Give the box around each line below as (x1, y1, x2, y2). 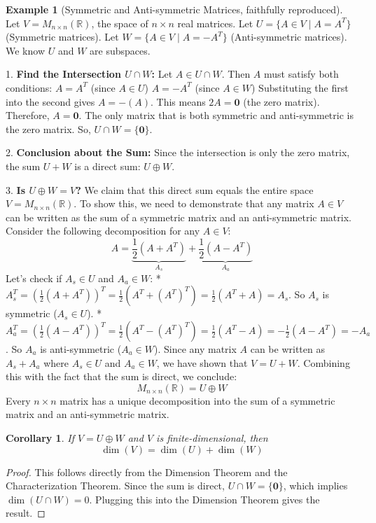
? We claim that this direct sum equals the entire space (76, 182, 314, 197)
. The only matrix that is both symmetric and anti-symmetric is (78, 108, 354, 123)
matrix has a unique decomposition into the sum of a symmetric (60, 393, 335, 407)
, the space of (91, 15, 148, 30)
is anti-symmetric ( (40, 342, 122, 356)
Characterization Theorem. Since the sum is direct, (6, 478, 225, 493)
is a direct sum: (74, 158, 141, 173)
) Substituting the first (251, 80, 349, 95)
